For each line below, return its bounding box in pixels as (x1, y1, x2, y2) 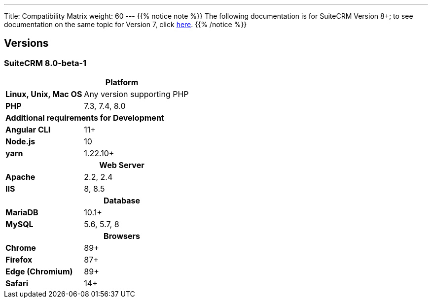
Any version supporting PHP (84, 89, 189, 100)
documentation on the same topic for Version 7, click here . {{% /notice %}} (4, 20, 247, 29)
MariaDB (5, 207, 38, 218)
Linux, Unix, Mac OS (5, 89, 82, 100)
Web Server (99, 160, 144, 170)
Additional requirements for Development (5, 113, 164, 123)
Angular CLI (5, 125, 51, 135)
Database (103, 196, 141, 206)
